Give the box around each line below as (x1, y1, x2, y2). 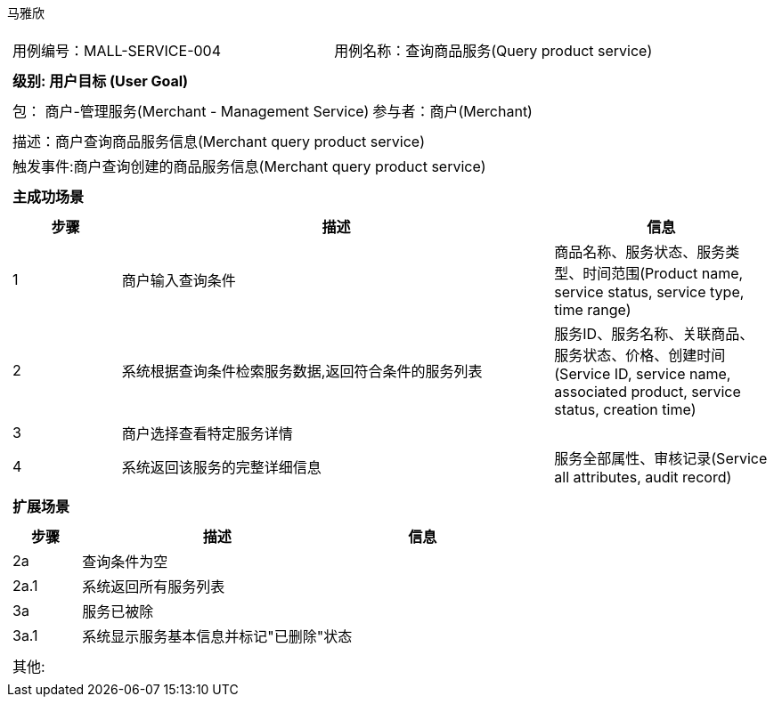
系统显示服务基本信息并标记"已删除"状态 (82, 627, 353, 645)
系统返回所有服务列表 (82, 578, 225, 595)
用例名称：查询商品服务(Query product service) (334, 42, 653, 60)
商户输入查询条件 (121, 271, 236, 289)
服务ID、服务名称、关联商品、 (554, 325, 754, 343)
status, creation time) (554, 401, 697, 418)
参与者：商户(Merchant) (372, 102, 533, 120)
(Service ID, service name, (554, 365, 731, 383)
